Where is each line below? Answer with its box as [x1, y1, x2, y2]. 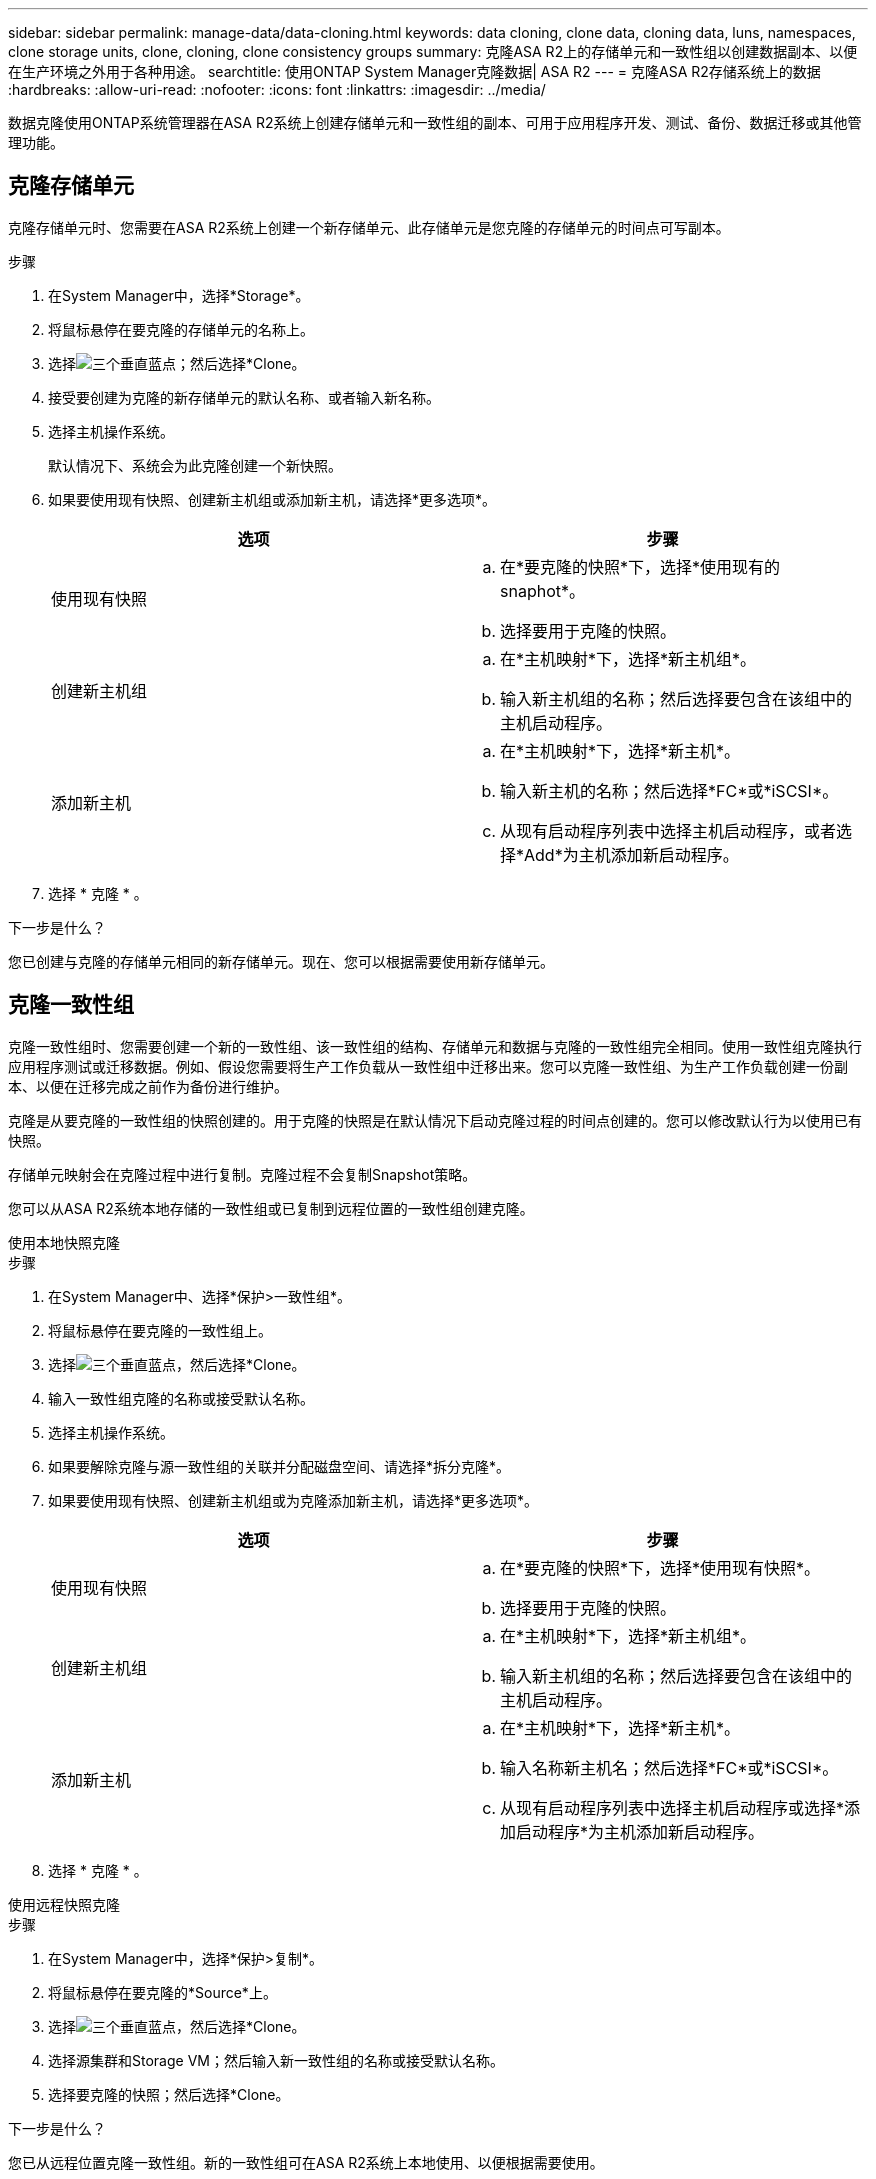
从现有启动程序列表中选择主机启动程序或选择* [500, 1797, 845, 1818]
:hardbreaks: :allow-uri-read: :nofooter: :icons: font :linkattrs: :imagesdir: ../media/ [8, 81, 546, 98]
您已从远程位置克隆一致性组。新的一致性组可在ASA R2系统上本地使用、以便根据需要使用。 [8, 2153, 604, 2171]
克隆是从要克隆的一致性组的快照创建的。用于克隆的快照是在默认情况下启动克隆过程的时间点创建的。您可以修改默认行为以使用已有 [8, 1111, 862, 1129]
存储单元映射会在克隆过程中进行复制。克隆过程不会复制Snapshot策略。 [8, 1165, 477, 1183]
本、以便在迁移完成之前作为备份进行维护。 [8, 1077, 288, 1095]
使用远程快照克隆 [8, 1895, 120, 1913]
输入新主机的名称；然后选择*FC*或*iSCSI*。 [500, 780, 839, 801]
